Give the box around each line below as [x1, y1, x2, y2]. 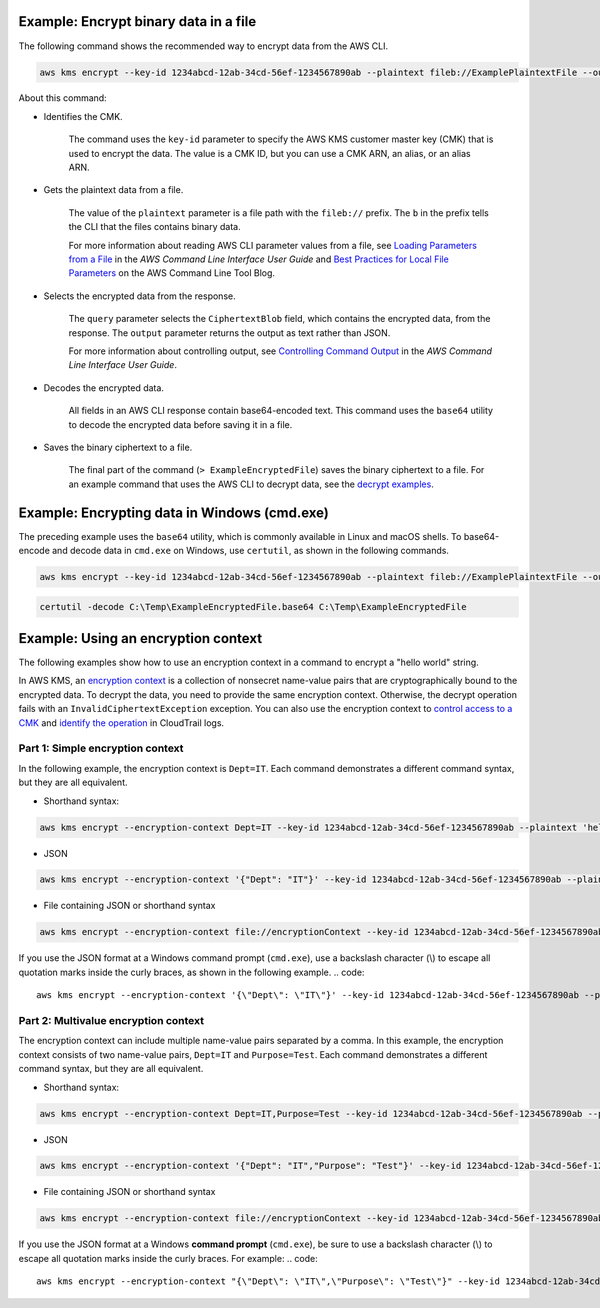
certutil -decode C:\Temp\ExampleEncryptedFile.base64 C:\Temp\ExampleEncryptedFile [39, 601, 467, 612]
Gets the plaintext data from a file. [43, 184, 184, 196]
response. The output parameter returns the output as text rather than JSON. [68, 326, 391, 339]
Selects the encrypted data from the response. [43, 290, 236, 302]
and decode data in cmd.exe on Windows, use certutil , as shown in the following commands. [51, 544, 450, 556]
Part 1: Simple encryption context [18, 741, 184, 755]
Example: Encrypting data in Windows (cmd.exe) [18, 504, 330, 521]
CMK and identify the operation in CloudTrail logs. [18, 716, 225, 729]
